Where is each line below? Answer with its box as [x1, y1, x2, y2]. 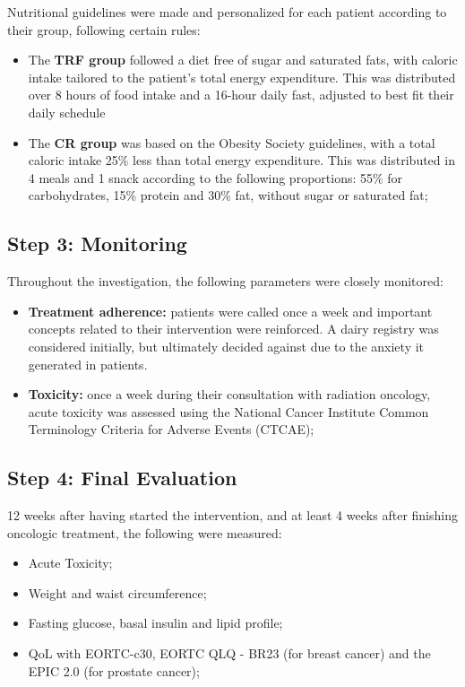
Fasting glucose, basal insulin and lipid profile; [28, 613, 283, 632]
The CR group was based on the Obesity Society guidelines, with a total [28, 133, 435, 152]
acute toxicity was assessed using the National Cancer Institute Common [28, 402, 429, 421]
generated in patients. [28, 354, 148, 373]
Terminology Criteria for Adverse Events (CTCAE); [28, 420, 314, 439]
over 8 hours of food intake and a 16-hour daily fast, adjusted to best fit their [28, 85, 454, 104]
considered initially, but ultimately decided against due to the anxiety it [28, 336, 425, 355]
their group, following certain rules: [7, 20, 201, 39]
